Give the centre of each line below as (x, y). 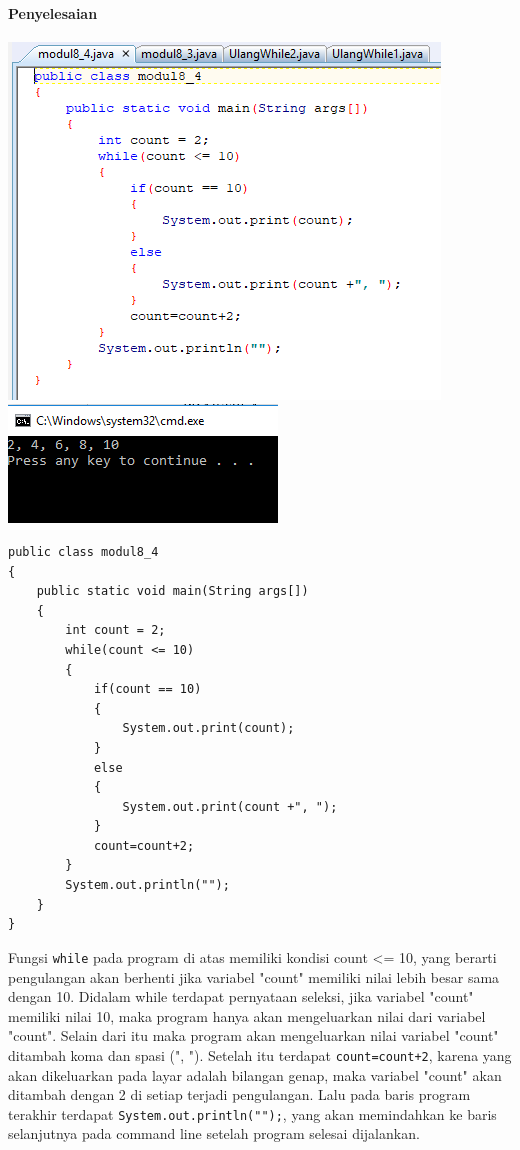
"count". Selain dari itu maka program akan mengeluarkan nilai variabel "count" (253, 1035)
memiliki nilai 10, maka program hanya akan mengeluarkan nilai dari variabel (247, 1015)
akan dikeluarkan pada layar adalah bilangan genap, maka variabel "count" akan (255, 1074)
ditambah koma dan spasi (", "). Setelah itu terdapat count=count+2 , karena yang (260, 1054)
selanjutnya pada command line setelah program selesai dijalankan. (214, 1133)
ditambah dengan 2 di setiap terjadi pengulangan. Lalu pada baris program (239, 1094)
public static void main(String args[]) (172, 591)
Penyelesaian (53, 12)
